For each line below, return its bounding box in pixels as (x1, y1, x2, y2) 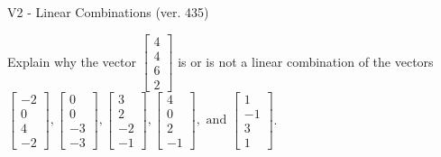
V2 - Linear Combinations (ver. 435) (7, 3, 209, 21)
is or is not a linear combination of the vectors (178, 51, 434, 70)
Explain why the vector (7, 51, 136, 70)
